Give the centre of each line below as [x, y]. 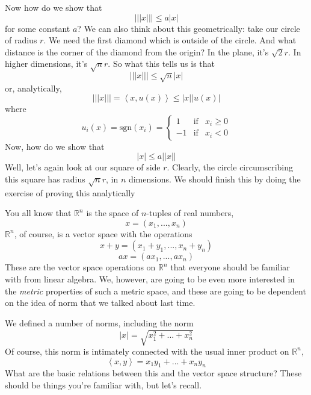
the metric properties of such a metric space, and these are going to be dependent [155, 291]
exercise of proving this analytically [70, 192]
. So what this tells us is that [161, 64]
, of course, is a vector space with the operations [103, 233]
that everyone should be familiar [230, 267]
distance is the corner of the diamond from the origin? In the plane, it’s [137, 51]
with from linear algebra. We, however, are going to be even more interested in [150, 279]
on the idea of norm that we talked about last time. [100, 303]
